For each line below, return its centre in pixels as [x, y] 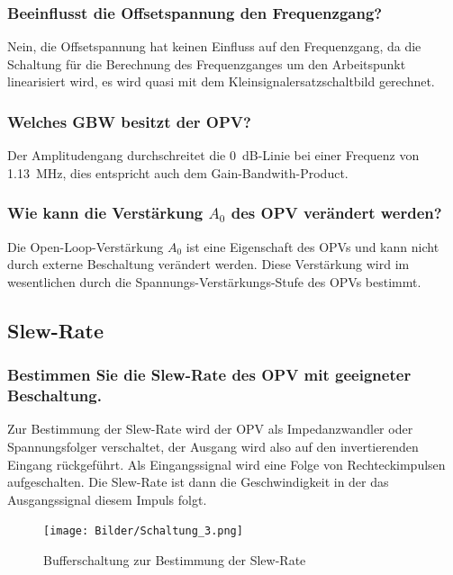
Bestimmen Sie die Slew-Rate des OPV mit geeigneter [209, 375]
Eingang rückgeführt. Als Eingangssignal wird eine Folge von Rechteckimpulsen [226, 464]
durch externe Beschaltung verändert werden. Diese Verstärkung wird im [208, 264]
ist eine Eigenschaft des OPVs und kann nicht [313, 246]
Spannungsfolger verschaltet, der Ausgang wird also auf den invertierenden [213, 446]
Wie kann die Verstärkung [105, 213]
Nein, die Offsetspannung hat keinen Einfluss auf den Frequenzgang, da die [214, 46]
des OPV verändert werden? [336, 213]
